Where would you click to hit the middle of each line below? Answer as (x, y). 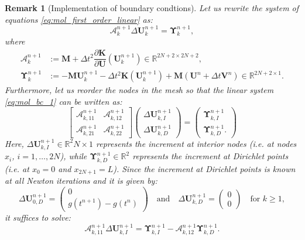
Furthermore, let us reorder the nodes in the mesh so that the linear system (139, 90)
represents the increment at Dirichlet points (210, 156)
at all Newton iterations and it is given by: (81, 181)
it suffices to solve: (38, 217)
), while (73, 156)
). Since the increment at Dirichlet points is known (204, 168)
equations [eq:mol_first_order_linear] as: (79, 19)
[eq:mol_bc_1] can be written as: (64, 101)
